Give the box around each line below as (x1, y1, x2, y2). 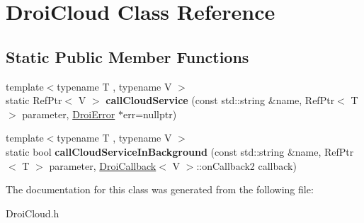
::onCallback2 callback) (196, 158, 297, 173)
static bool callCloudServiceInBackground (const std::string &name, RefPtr (6, 144, 354, 159)
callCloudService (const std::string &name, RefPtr (106, 93, 335, 108)
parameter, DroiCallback (49, 158, 157, 173)
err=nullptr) (123, 106, 177, 121)
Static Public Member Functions (6, 45, 249, 67)
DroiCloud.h (6, 205, 59, 220)
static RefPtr (6, 93, 62, 108)
